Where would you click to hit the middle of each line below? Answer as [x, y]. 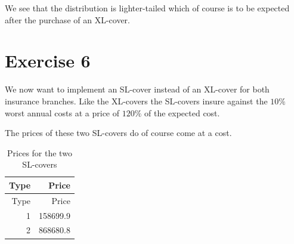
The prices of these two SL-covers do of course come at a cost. [118, 133]
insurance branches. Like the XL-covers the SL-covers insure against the [136, 101]
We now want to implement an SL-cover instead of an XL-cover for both [137, 89]
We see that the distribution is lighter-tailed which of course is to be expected [147, 8]
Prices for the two [40, 152]
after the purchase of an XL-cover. [67, 19]
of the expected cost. [182, 112]
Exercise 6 [48, 61]
